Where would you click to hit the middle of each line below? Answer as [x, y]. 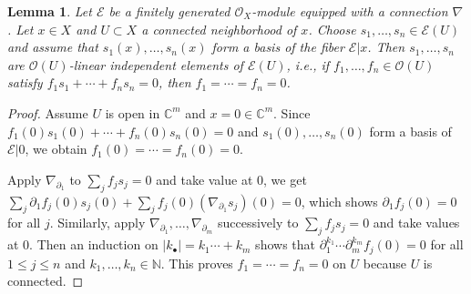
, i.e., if [308, 64]
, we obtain [56, 149]
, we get [285, 179]
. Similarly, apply [97, 223]
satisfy [25, 82]
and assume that [53, 47]
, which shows [339, 201]
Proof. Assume [48, 112]
